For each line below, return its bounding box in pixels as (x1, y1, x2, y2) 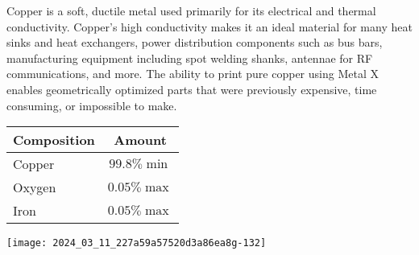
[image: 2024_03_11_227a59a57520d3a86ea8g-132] (6, 237, 267, 249)
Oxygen (13, 178, 56, 197)
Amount (114, 130, 167, 150)
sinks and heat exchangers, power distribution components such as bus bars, (6, 34, 383, 51)
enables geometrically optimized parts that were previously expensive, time (6, 80, 377, 97)
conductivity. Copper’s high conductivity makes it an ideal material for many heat (6, 18, 413, 35)
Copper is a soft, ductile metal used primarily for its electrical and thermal (6, 2, 376, 19)
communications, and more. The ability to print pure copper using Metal (6, 65, 367, 82)
